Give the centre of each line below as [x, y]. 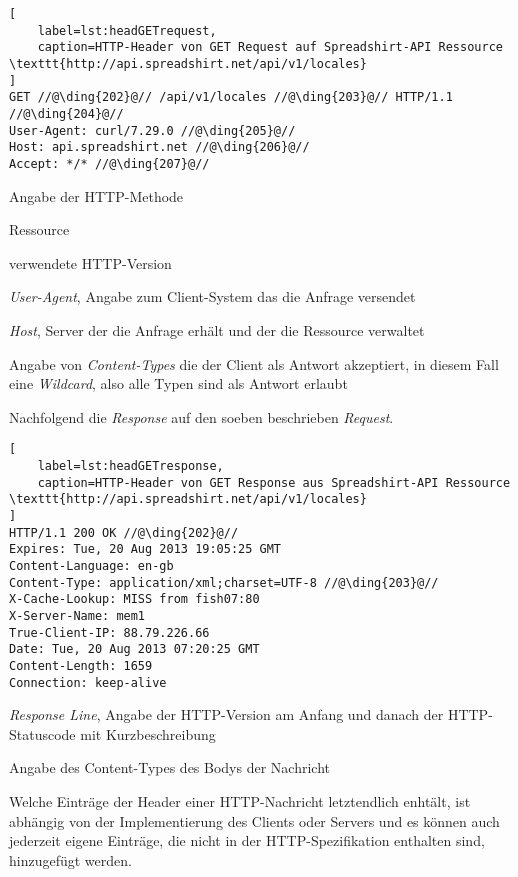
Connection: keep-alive [88, 682]
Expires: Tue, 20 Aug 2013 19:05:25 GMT [145, 549]
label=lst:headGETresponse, [130, 465]
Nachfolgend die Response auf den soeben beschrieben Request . [201, 416]
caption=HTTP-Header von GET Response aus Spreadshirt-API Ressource [274, 482]
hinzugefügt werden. [70, 859]
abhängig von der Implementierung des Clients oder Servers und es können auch [254, 820]
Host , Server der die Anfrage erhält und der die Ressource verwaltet [217, 329]
